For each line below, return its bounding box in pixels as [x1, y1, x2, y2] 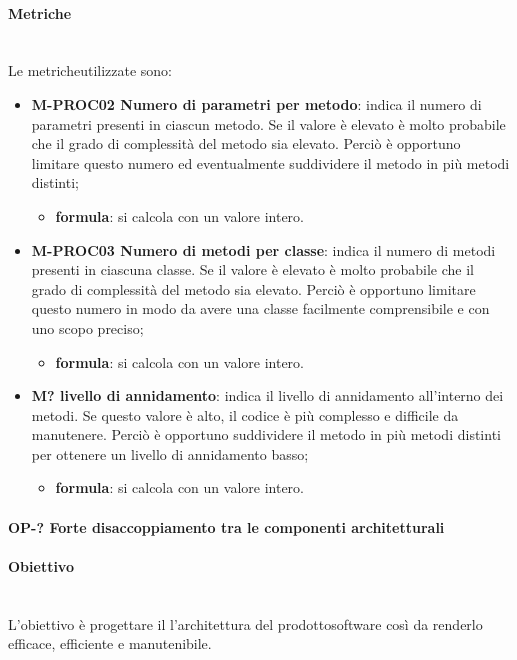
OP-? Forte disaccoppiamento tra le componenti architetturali [8, 516, 445, 537]
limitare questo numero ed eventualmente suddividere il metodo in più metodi [31, 152, 510, 173]
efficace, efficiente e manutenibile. [8, 633, 212, 654]
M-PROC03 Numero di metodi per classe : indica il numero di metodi [31, 239, 496, 260]
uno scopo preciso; [31, 317, 144, 338]
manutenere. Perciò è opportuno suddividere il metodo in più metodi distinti [31, 424, 501, 445]
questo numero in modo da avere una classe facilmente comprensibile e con [31, 298, 490, 319]
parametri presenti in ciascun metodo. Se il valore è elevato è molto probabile [31, 113, 506, 134]
